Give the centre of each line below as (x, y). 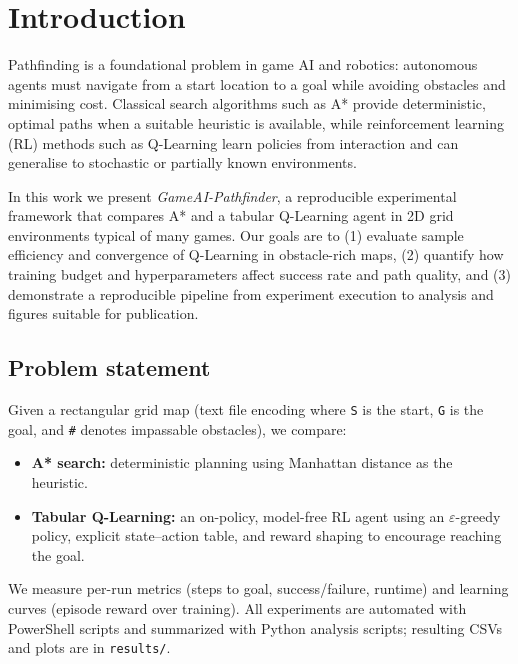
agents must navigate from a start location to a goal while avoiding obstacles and (257, 83)
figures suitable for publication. (103, 313)
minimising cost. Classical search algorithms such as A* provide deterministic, (247, 103)
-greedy (478, 515)
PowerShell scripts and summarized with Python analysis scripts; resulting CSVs (255, 627)
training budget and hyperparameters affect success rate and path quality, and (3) (259, 274)
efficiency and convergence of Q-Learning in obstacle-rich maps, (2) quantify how (256, 254)
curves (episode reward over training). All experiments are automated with (237, 607)
